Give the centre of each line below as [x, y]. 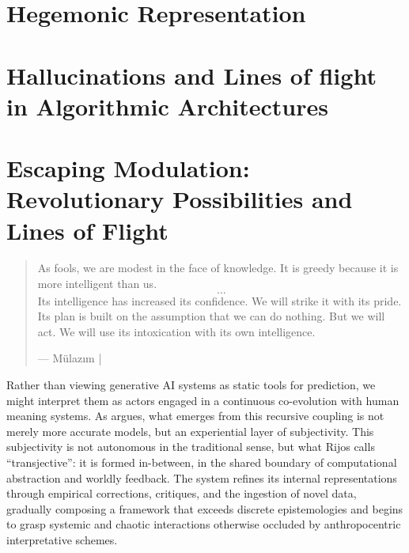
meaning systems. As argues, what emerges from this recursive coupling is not [195, 416]
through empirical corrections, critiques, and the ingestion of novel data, [182, 493]
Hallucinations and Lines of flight [191, 75]
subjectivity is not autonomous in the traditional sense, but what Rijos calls [191, 447]
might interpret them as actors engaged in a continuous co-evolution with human [203, 400]
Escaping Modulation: [128, 168]
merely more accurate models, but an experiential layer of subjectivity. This [190, 431]
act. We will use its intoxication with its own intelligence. [176, 331]
